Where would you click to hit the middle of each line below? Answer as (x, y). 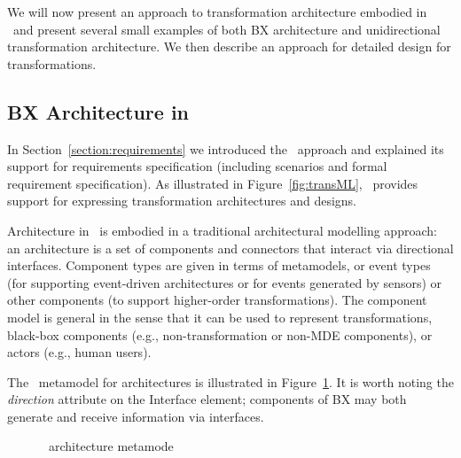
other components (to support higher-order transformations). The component (217, 300)
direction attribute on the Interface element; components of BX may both (207, 399)
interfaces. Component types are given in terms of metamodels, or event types (219, 265)
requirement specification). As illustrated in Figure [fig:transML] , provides (213, 183)
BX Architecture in (98, 111)
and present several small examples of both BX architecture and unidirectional (227, 29)
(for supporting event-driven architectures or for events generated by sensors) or (225, 282)
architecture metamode (111, 446)
